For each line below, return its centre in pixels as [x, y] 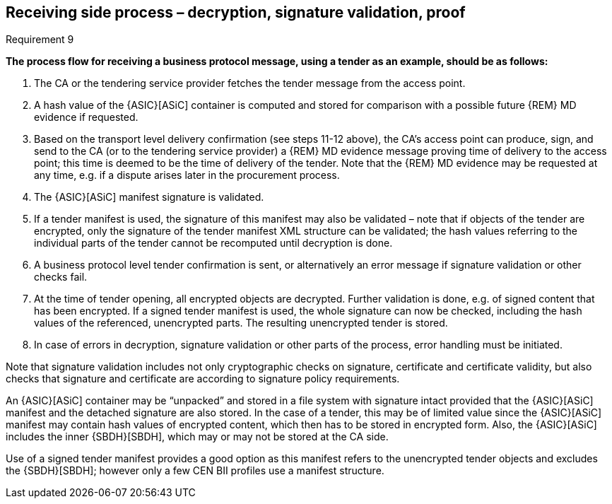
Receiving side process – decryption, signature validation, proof [236, 12]
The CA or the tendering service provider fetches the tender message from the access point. [250, 83]
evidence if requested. [86, 117]
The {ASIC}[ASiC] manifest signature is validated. [149, 197]
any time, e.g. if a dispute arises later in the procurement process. [187, 175]
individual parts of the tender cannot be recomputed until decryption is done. [213, 243]
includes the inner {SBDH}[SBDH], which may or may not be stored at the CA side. [197, 437]
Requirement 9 [40, 40]
